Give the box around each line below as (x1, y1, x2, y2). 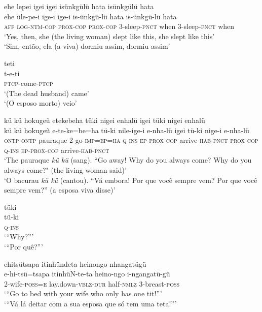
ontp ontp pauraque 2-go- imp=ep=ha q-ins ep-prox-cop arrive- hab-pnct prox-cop (4, 135, 258, 145)
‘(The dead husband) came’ (4, 87, 89, 98)
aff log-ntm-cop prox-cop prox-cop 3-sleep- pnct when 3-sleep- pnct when (4, 21, 235, 32)
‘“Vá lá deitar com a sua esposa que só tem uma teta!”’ (4, 298, 177, 309)
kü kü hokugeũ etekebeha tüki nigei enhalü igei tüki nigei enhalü (4, 114, 205, 125)
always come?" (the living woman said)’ (4, 164, 127, 175)
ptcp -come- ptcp (4, 78, 53, 88)
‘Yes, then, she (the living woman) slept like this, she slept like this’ (4, 30, 215, 41)
